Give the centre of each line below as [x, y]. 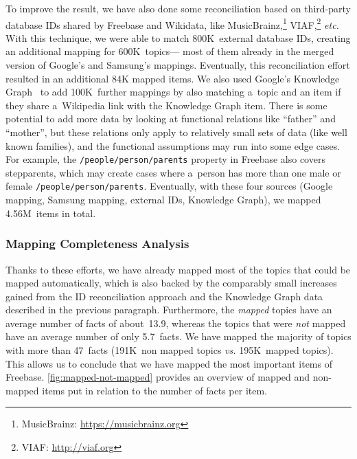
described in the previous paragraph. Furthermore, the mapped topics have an [169, 310]
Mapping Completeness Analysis [97, 244]
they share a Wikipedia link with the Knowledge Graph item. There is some [166, 105]
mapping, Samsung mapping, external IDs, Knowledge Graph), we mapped [163, 200]
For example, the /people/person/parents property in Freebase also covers [165, 159]
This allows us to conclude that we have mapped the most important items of [169, 363]
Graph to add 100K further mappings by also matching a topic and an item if [173, 92]
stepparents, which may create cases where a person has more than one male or [173, 172]
